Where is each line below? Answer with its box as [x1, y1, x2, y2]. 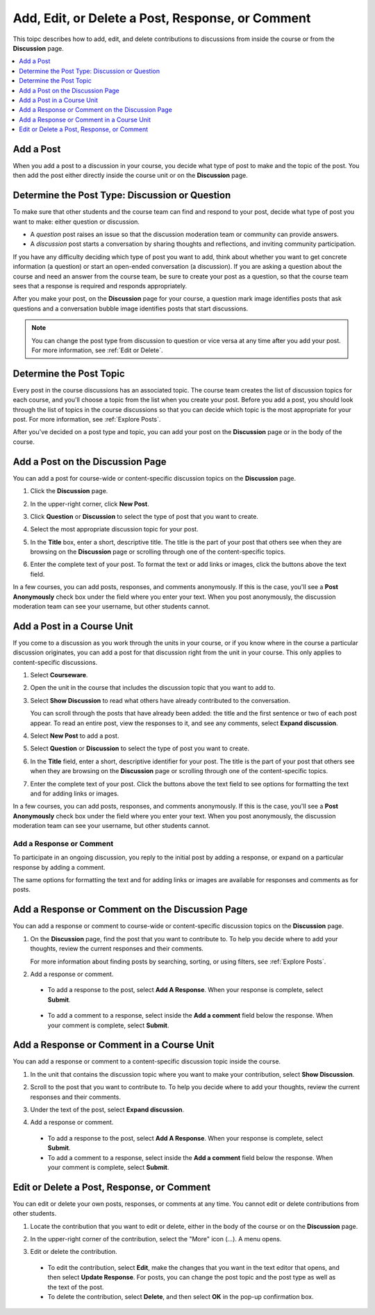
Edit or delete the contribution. [30, 1248, 117, 1256]
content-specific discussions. [12, 658, 98, 666]
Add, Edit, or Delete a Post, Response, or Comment [12, 10, 311, 26]
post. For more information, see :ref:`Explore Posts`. [12, 415, 161, 424]
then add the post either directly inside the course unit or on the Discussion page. [12, 171, 248, 180]
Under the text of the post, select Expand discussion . [30, 1105, 185, 1114]
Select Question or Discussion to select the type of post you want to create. [30, 744, 250, 753]
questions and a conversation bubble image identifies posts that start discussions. [12, 304, 249, 313]
